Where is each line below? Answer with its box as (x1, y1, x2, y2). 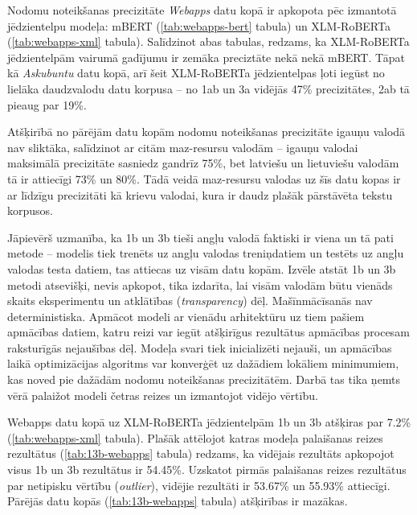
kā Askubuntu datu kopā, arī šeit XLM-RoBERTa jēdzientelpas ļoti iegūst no (7, 64, 385, 81)
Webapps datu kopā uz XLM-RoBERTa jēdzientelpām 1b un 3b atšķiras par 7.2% (7, 414, 411, 431)
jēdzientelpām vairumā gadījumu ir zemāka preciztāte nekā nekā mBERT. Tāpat (7, 48, 406, 65)
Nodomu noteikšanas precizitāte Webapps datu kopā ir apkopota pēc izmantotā (7, 2, 397, 18)
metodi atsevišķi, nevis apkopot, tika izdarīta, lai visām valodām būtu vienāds (7, 276, 393, 293)
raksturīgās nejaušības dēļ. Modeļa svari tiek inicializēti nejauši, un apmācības (7, 339, 392, 356)
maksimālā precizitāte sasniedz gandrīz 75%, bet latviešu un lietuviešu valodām (7, 154, 399, 171)
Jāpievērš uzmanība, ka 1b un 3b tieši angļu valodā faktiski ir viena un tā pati (7, 229, 394, 245)
